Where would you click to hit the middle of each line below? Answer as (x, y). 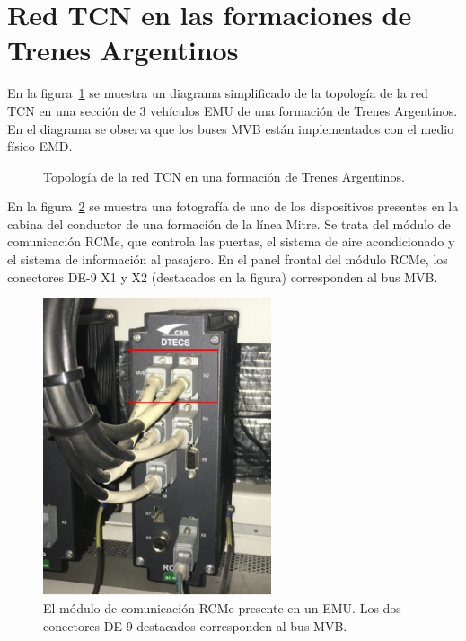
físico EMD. (40, 146)
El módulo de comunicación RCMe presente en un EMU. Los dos (222, 607)
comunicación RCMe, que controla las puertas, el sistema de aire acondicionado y (231, 241)
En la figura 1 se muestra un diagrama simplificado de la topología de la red (218, 93)
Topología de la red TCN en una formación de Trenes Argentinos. (224, 176)
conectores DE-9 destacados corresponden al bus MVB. (195, 625)
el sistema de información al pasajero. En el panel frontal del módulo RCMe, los (228, 259)
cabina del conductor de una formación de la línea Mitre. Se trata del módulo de (229, 223)
